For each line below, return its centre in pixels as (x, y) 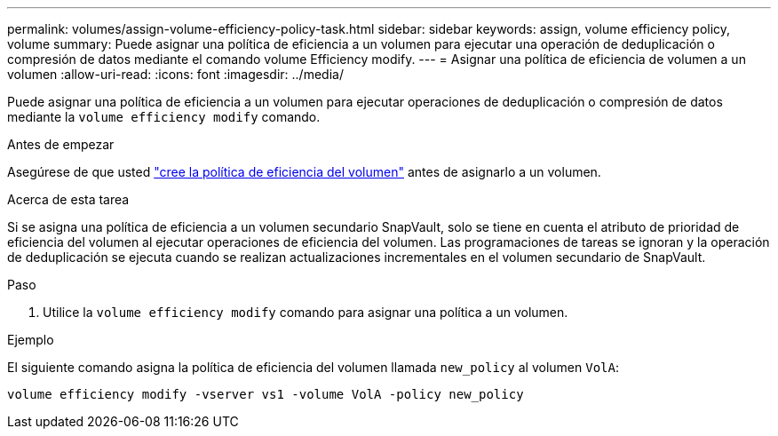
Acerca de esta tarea (68, 199)
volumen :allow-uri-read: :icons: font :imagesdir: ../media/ (175, 74)
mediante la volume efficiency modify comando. (164, 117)
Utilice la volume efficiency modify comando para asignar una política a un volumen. (306, 312)
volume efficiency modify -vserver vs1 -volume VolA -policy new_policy (266, 394)
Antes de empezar (61, 144)
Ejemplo (31, 340)
